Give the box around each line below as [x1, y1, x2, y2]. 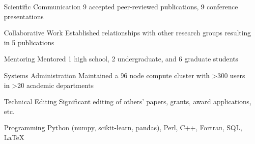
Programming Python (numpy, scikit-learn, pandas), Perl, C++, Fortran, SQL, [4, 122, 242, 133]
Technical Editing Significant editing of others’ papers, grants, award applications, [4, 96, 252, 107]
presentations [4, 11, 44, 21]
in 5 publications [4, 37, 54, 47]
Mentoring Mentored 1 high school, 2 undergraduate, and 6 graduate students [4, 54, 238, 64]
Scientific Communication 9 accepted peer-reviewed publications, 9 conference [4, 1, 238, 11]
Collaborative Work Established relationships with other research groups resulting [4, 28, 251, 38]
